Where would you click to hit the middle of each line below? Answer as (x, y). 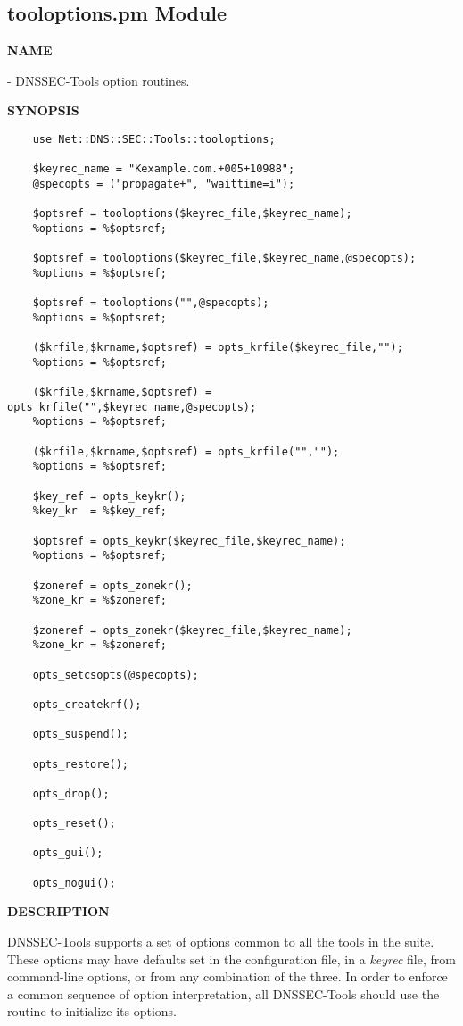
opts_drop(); (71, 793)
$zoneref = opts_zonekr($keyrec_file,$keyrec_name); (192, 630)
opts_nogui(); (74, 883)
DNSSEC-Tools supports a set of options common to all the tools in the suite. (221, 942)
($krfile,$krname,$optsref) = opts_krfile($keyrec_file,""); (218, 348)
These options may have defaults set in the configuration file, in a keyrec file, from (231, 959)
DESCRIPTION (58, 911)
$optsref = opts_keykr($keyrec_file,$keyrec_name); (189, 541)
